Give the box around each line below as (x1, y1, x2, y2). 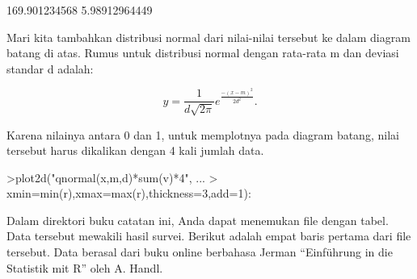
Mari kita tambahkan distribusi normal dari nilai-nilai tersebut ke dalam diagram (6, 28, 411, 45)
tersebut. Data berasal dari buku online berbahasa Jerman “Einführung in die (6, 244, 393, 260)
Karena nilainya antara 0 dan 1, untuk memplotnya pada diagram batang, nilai (6, 126, 399, 143)
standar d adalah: (6, 60, 94, 77)
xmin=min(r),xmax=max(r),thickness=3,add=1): (6, 185, 251, 202)
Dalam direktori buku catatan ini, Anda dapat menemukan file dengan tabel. (6, 211, 389, 228)
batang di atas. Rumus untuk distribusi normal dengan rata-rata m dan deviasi (6, 44, 399, 61)
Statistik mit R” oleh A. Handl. (6, 259, 163, 276)
